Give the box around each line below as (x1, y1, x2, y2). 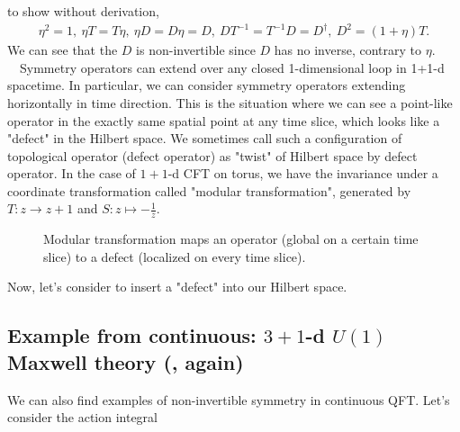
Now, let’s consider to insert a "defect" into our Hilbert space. (7, 277, 347, 296)
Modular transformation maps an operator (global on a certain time (43, 229, 419, 248)
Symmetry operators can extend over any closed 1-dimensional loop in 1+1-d (19, 58, 445, 76)
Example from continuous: (7, 321, 257, 349)
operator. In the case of (7, 164, 136, 183)
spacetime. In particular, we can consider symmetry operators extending (7, 76, 406, 94)
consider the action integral (7, 408, 158, 427)
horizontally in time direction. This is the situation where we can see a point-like (7, 93, 453, 112)
